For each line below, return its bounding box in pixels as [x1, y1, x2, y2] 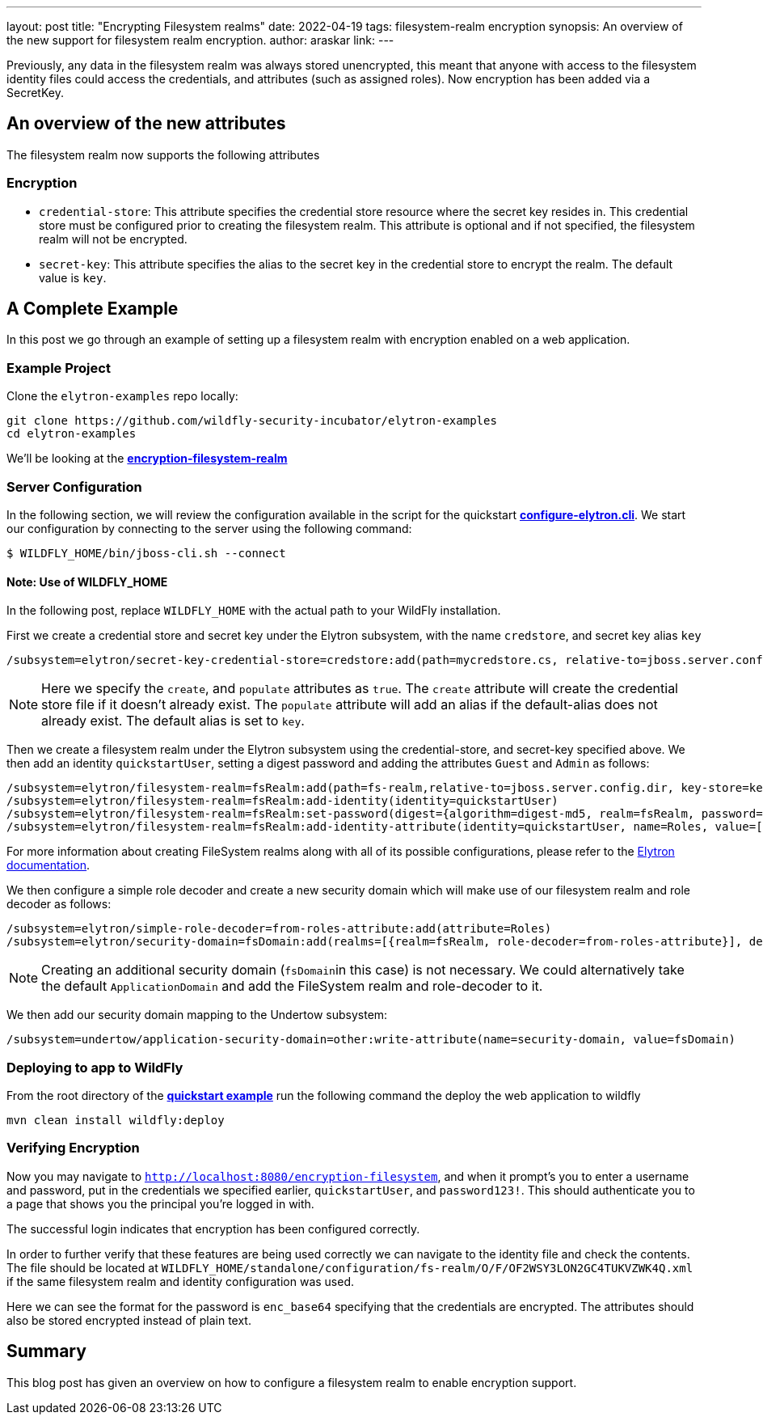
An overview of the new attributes [6, 113, 286, 134]
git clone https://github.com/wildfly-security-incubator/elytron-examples [6, 414, 497, 428]
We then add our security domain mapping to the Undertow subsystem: [6, 1008, 388, 1022]
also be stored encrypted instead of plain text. [6, 1313, 251, 1327]
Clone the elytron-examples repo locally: [6, 389, 238, 404]
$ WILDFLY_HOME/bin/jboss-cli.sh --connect [6, 546, 286, 560]
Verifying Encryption [6, 1140, 140, 1157]
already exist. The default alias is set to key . [41, 713, 305, 730]
